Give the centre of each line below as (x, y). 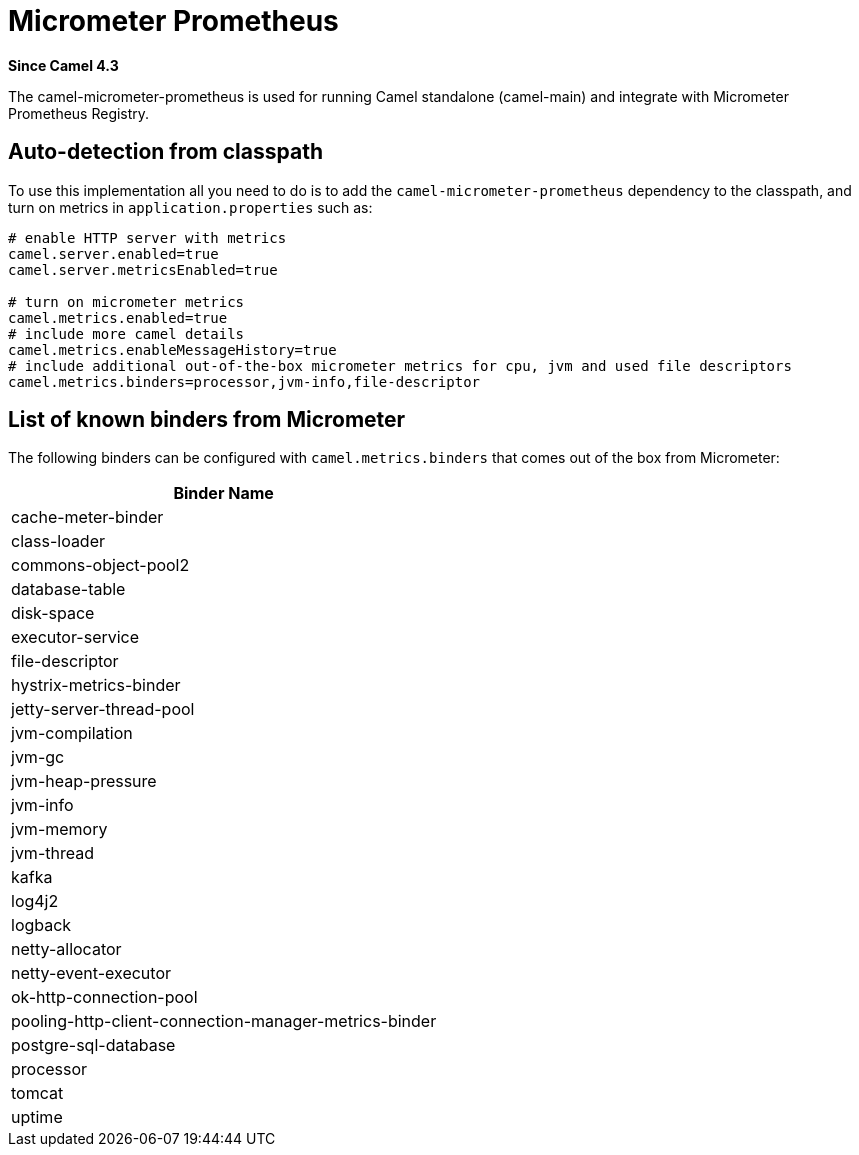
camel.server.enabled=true (113, 253)
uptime (37, 1117)
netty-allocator (66, 949)
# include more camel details (126, 333)
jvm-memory (59, 829)
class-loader (58, 541)
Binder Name (223, 493)
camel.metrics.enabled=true (118, 317)
